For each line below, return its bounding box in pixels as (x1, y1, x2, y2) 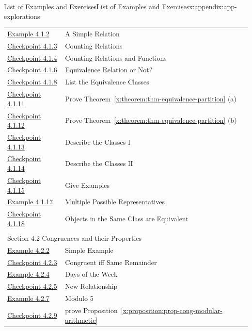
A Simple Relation (65, 28, 120, 38)
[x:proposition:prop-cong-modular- (121, 305, 222, 315)
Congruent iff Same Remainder (65, 257, 157, 267)
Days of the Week (65, 269, 118, 279)
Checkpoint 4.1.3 (7, 40, 57, 50)
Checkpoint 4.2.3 (7, 257, 57, 267)
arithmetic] (65, 314, 98, 325)
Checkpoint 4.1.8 (7, 77, 57, 87)
